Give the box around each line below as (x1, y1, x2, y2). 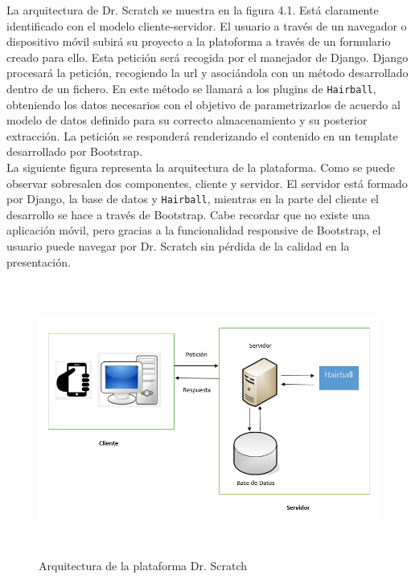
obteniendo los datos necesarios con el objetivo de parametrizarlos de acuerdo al (6, 96, 401, 112)
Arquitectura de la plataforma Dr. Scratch (39, 557, 248, 573)
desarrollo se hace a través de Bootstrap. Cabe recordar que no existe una (6, 206, 370, 222)
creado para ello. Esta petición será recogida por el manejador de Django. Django (6, 48, 409, 65)
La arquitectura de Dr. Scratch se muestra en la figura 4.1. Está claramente (6, 2, 379, 18)
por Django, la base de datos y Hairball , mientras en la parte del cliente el (6, 190, 380, 207)
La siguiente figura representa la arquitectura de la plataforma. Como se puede (6, 159, 395, 175)
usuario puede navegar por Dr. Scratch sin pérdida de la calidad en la (6, 238, 350, 255)
